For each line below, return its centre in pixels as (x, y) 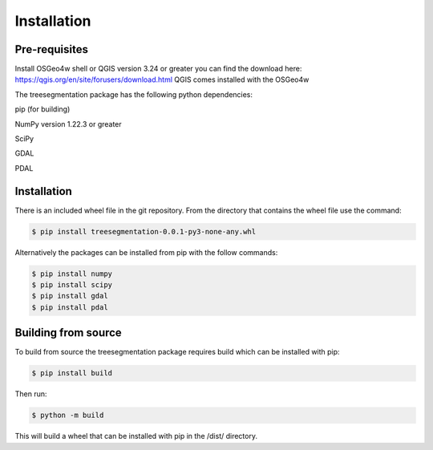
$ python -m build (68, 416)
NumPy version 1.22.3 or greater (68, 124)
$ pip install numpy (72, 274)
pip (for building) (42, 109)
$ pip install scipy (72, 285)
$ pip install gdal (70, 296)
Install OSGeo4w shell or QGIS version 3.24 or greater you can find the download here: (158, 69)
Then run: (31, 394)
